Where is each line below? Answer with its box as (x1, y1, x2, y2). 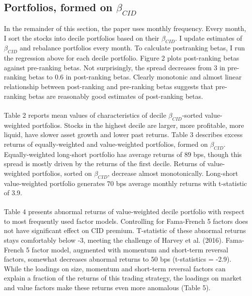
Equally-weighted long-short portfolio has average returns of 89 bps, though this (4, 149, 242, 159)
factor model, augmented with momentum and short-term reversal (31, 244, 228, 254)
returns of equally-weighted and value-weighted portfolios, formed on (4, 139, 208, 149)
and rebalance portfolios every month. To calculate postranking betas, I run (19, 43, 245, 53)
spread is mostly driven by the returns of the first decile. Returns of (4, 158, 205, 169)
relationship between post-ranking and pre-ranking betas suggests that (4, 81, 213, 91)
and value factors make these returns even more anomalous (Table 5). (4, 282, 211, 293)
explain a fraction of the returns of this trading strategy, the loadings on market (4, 273, 242, 283)
